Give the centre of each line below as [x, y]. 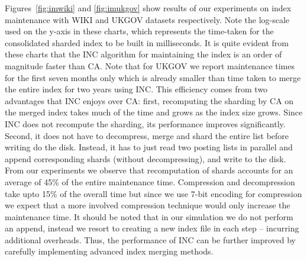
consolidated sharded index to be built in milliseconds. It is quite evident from [147, 42]
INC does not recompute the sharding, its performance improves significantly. [145, 123]
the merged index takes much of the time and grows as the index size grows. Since [154, 112]
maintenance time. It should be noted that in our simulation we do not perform [149, 216]
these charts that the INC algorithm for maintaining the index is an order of [143, 54]
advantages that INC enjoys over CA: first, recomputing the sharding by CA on [149, 100]
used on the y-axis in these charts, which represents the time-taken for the [139, 31]
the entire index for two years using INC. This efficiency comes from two [136, 89]
